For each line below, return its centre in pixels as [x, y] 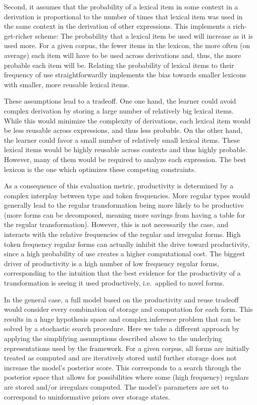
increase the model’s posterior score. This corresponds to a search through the [123, 367]
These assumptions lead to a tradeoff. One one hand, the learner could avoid [120, 101]
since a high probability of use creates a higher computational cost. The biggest [125, 254]
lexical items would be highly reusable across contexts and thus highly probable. [126, 149]
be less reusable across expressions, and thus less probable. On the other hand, [123, 130]
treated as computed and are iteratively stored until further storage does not [120, 358]
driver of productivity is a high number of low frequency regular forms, [112, 263]
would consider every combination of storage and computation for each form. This [128, 309]
